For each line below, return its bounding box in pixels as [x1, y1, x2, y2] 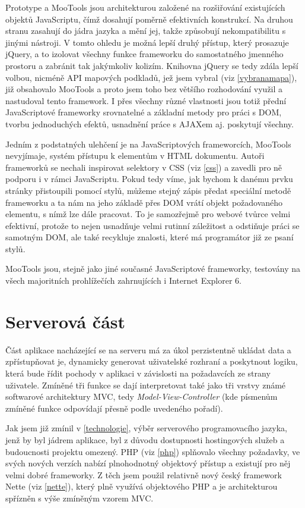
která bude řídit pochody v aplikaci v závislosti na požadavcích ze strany [5, 366, 271, 379]
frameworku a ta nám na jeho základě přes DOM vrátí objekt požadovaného [5, 196, 283, 208]
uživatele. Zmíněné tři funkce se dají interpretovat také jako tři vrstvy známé [5, 378, 286, 391]
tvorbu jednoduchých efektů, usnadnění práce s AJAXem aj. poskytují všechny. [5, 117, 294, 130]
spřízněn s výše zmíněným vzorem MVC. [5, 491, 154, 504]
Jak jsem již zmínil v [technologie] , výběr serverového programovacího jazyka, [5, 422, 287, 434]
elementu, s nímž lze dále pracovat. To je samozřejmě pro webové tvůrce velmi [5, 208, 291, 220]
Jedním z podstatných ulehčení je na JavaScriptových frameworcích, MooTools [5, 137, 291, 150]
